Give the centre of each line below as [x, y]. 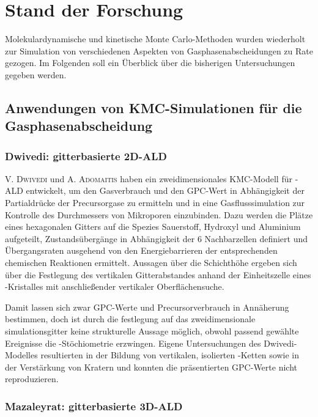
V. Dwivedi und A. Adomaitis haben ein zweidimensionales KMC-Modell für [149, 178]
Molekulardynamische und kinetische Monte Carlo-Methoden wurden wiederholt [155, 39]
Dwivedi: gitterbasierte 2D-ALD [86, 156]
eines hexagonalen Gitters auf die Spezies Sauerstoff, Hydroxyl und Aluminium [153, 227]
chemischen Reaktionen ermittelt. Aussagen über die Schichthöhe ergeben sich [151, 263]
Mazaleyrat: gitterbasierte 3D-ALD [94, 406]
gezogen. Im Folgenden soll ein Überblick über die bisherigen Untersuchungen [150, 63]
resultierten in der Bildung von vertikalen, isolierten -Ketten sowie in [170, 355]
